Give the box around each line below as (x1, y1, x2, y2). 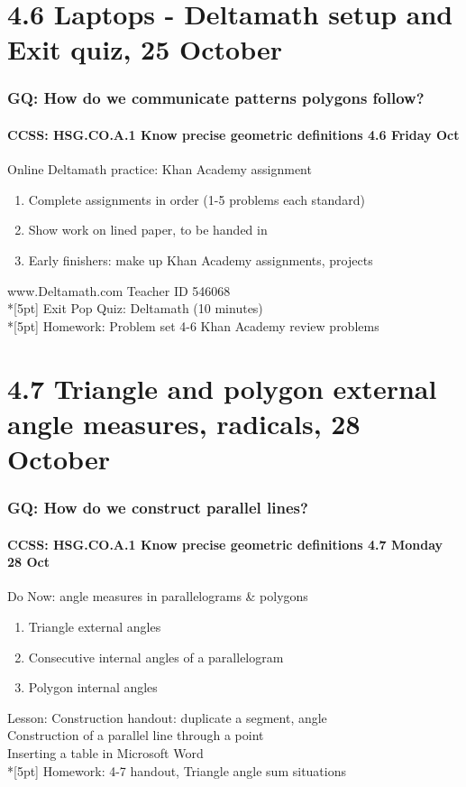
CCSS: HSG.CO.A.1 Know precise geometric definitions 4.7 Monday (7, 534, 443, 553)
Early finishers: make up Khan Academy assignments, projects (28, 250, 373, 269)
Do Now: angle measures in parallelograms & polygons (7, 587, 308, 606)
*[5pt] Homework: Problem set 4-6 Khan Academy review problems (7, 316, 379, 335)
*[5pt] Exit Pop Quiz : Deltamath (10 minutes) (7, 299, 263, 318)
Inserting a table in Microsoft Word (7, 743, 204, 762)
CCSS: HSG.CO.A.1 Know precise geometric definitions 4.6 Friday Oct (7, 125, 460, 144)
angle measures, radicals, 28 (7, 404, 361, 441)
